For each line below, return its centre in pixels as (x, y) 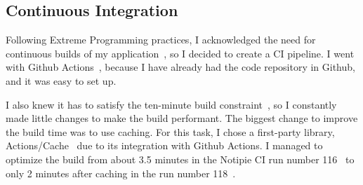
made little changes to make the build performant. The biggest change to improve (182, 118)
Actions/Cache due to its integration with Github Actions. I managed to (164, 145)
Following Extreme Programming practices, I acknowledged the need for (161, 40)
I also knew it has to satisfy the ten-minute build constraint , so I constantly (171, 104)
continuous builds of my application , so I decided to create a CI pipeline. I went (180, 53)
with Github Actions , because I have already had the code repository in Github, (180, 67)
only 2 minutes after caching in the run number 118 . (121, 173)
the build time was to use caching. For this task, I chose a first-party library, (170, 131)
